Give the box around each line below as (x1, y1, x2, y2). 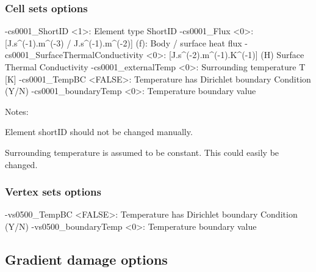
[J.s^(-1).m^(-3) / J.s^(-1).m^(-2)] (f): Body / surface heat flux (5, 36, 242, 49)
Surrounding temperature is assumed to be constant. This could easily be (5, 145, 279, 158)
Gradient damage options (5, 249, 168, 268)
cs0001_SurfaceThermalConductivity (5, 48, 143, 61)
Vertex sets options (5, 184, 101, 199)
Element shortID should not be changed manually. (5, 125, 193, 138)
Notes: (5, 105, 29, 117)
